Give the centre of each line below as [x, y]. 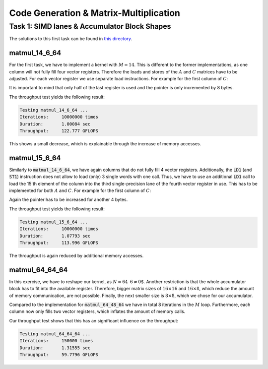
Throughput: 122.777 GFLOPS [59, 131]
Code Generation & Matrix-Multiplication [95, 13]
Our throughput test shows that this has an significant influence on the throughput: [94, 320]
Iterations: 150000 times [56, 341]
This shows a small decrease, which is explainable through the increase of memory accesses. [105, 144]
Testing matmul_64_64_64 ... [55, 334]
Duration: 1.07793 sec [55, 236]
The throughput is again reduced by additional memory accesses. [76, 256]
